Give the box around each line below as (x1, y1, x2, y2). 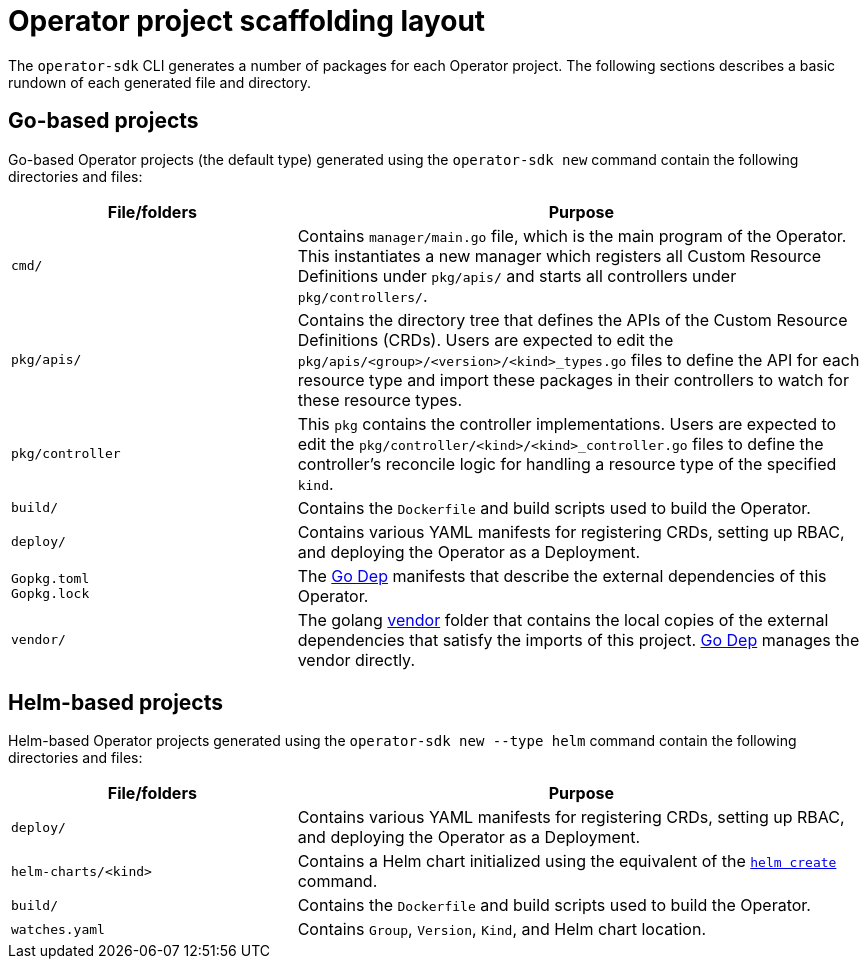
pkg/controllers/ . (297, 285, 428, 306)
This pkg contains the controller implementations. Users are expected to (297, 413, 837, 434)
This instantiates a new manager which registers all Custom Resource (297, 245, 822, 266)
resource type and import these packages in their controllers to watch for (297, 369, 849, 390)
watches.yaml (11, 921, 105, 937)
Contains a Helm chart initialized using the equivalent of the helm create (297, 851, 837, 872)
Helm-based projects (8, 690, 224, 716)
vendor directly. (297, 649, 416, 670)
